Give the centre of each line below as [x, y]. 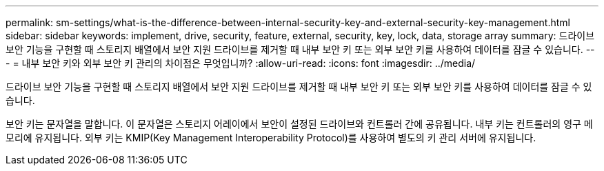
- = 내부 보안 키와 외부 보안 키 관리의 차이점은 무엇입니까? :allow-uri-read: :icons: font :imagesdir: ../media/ [241, 63]
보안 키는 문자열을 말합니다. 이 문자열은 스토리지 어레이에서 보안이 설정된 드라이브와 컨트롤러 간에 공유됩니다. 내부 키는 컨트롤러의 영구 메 [299, 124]
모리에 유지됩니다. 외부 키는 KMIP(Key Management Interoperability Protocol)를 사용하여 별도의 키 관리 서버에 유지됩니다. [271, 138]
